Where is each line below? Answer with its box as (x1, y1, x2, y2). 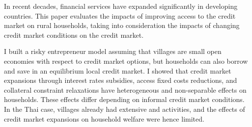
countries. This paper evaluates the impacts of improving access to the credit (4, 10, 236, 21)
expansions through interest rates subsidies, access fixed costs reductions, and (4, 75, 237, 85)
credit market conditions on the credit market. (4, 29, 144, 40)
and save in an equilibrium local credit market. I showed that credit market (4, 65, 231, 76)
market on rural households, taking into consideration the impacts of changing (4, 20, 240, 30)
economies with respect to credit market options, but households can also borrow (4, 55, 248, 66)
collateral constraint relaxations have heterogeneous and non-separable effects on (4, 84, 247, 95)
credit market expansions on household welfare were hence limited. (4, 113, 204, 124)
